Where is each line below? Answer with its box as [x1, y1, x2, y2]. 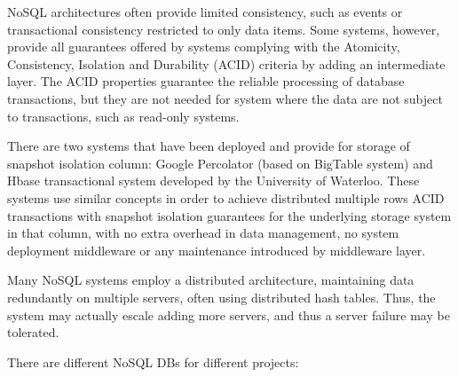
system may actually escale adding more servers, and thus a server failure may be [7, 305, 450, 324]
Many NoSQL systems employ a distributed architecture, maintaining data [7, 271, 415, 289]
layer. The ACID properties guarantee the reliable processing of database [7, 72, 405, 90]
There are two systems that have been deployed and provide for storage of [7, 137, 410, 155]
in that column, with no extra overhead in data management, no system [7, 224, 399, 242]
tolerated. [7, 323, 59, 342]
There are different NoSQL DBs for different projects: [7, 352, 299, 371]
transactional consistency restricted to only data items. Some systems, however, [7, 20, 440, 38]
